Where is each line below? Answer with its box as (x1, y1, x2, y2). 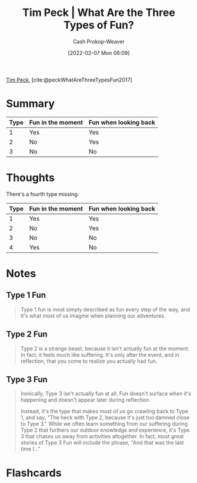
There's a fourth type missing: (6, 190, 79, 198)
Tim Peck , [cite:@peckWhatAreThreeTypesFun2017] (6, 76, 132, 83)
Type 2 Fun (6, 329, 48, 339)
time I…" (20, 445, 41, 452)
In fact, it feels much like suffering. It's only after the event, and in (20, 351, 179, 358)
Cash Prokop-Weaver (72, 38, 125, 45)
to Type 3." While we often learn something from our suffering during (20, 420, 188, 428)
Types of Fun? (64, 18, 134, 32)
